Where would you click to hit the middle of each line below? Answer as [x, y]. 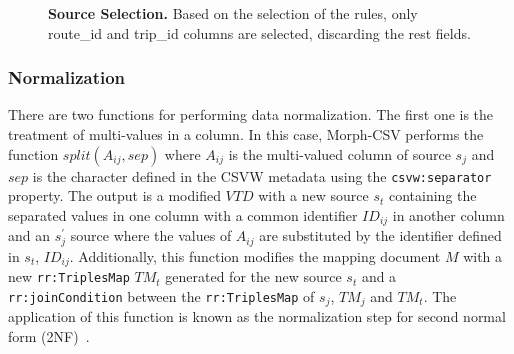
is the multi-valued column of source [339, 153]
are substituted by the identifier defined [380, 235]
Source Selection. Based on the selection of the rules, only [233, 13]
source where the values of [151, 235]
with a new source [313, 195]
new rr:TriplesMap [69, 276]
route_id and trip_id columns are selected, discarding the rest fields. [259, 32]
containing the [432, 195]
